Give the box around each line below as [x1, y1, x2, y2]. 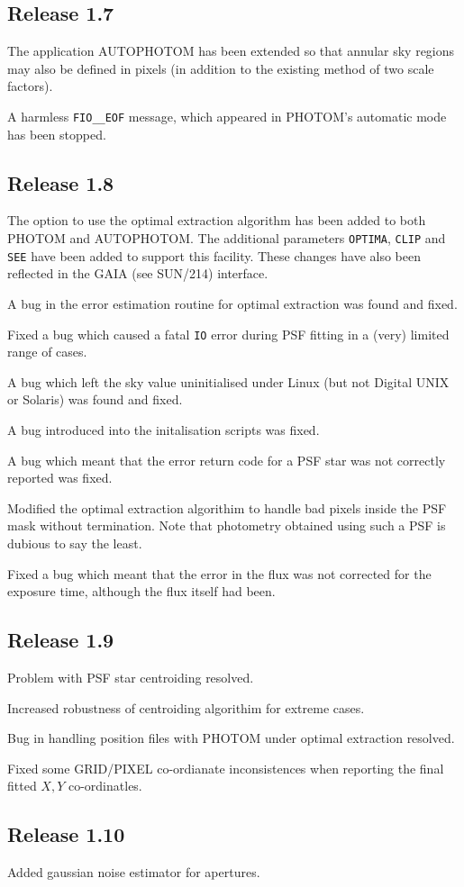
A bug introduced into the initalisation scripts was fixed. [7, 420, 320, 439]
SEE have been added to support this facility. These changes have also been [7, 246, 421, 265]
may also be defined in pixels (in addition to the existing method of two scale [7, 59, 434, 77]
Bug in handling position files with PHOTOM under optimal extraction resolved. [7, 729, 455, 747]
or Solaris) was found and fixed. [7, 390, 183, 409]
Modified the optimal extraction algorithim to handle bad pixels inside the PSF [7, 498, 447, 517]
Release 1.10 [7, 820, 125, 848]
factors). [7, 77, 53, 95]
